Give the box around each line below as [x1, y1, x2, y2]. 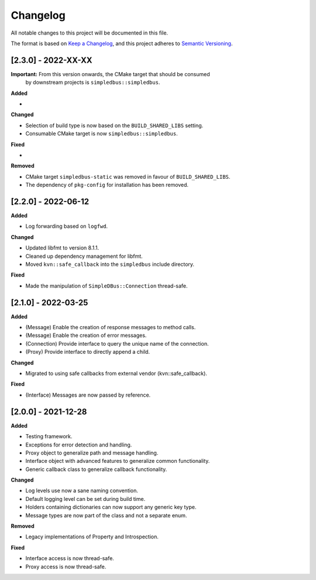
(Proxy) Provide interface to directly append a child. [25, 349, 150, 356]
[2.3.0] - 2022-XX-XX [11, 55, 93, 65]
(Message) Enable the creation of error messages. [25, 332, 147, 339]
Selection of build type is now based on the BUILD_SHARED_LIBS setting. [25, 122, 204, 129]
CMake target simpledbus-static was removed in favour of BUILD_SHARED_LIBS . [25, 173, 231, 180]
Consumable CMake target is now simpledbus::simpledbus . [25, 130, 178, 137]
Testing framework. [25, 433, 73, 440]
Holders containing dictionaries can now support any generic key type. [25, 504, 197, 511]
